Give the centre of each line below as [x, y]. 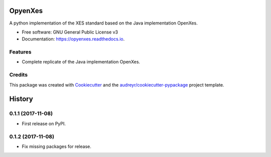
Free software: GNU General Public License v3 [70, 32]
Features [20, 52]
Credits [18, 75]
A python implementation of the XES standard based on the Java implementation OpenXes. [103, 23]
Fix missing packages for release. [56, 146]
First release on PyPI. [44, 123]
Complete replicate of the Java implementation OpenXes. [81, 62]
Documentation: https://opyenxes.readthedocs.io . [73, 39]
